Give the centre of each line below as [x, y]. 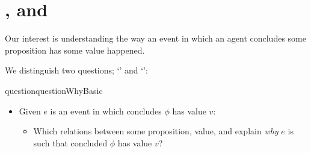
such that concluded [70, 142]
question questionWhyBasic [54, 90]
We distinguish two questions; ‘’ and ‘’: [76, 70]
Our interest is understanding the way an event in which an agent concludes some [155, 38]
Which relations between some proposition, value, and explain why [156, 131]
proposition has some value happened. [75, 50]
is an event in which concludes [106, 111]
